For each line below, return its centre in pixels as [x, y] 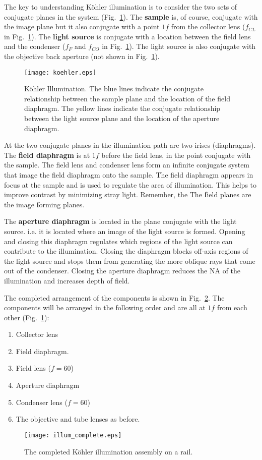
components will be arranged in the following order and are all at [105, 307]
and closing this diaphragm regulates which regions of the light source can [118, 241]
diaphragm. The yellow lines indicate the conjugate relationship [122, 108]
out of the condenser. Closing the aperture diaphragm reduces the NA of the [122, 271]
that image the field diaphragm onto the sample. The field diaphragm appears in [129, 174]
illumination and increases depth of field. [67, 280]
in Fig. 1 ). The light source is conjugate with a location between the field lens [127, 36]
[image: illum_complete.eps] [73, 435]
